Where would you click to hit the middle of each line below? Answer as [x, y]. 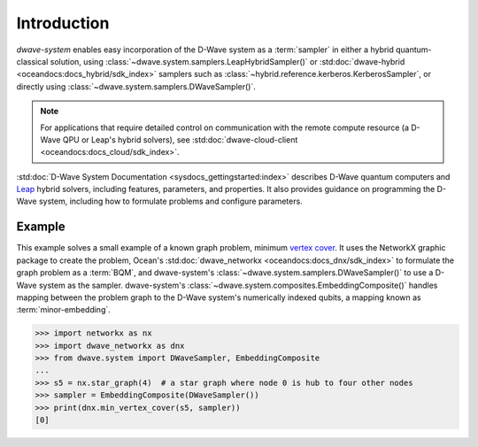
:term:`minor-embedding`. [63, 310]
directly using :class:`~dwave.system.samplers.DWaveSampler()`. [136, 86]
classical [32, 61]
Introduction [63, 23]
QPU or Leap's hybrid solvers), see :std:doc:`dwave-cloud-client [180, 139]
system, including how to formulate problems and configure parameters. [170, 201]
